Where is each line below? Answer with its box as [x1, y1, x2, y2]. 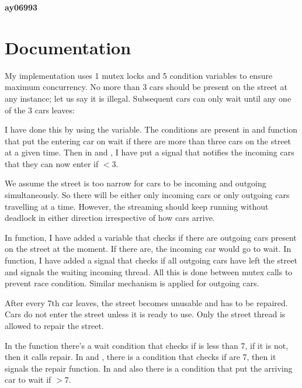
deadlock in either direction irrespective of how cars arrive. [5, 212, 215, 224]
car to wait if [5, 373, 51, 386]
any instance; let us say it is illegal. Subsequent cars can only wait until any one [5, 92, 291, 104]
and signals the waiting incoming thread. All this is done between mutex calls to [5, 265, 293, 278]
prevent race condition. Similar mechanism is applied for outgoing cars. [5, 277, 259, 289]
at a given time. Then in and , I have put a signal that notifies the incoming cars [5, 146, 294, 158]
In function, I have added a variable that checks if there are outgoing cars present [5, 231, 297, 243]
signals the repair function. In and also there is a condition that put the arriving [5, 362, 293, 374]
